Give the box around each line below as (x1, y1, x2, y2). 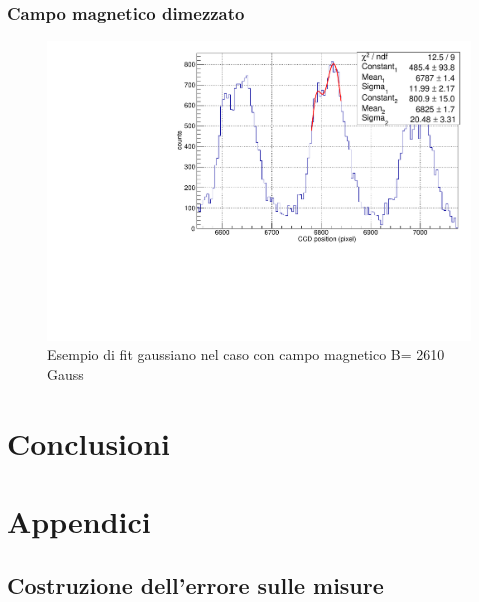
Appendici (7, 501, 151, 542)
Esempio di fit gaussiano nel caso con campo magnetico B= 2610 (47, 344, 445, 365)
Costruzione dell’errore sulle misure (7, 569, 384, 600)
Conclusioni (7, 422, 170, 463)
